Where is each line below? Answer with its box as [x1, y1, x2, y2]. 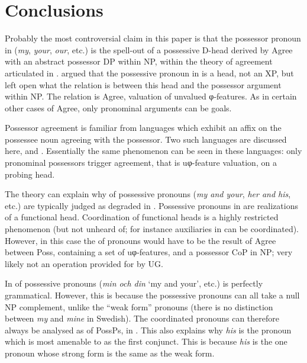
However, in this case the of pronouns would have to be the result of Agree [5, 234, 276, 246]
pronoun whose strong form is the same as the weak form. [5, 346, 215, 359]
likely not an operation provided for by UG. [5, 257, 163, 269]
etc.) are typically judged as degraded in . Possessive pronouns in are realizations [5, 199, 298, 211]
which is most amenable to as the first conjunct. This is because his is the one [5, 335, 287, 348]
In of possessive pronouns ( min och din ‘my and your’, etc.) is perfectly [5, 277, 263, 290]
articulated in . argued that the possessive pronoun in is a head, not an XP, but [5, 66, 294, 79]
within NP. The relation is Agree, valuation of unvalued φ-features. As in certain [5, 90, 297, 102]
